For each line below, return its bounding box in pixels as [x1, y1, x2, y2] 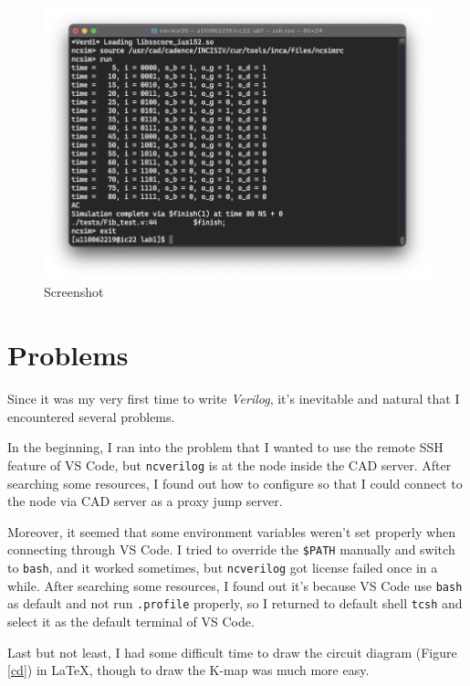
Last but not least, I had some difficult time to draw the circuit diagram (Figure [7, 642, 457, 661]
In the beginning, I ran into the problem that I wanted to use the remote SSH [7, 438, 444, 457]
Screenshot [44, 282, 104, 301]
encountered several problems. [7, 406, 175, 426]
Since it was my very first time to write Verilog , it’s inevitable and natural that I [7, 389, 460, 408]
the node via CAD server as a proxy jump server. [7, 491, 283, 511]
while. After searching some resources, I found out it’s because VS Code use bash [7, 575, 463, 595]
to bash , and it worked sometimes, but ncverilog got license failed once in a [7, 558, 438, 577]
